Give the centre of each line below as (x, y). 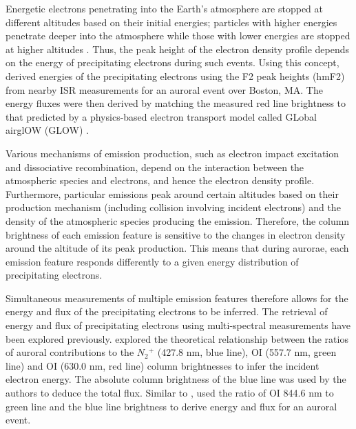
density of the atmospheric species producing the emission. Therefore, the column (178, 220)
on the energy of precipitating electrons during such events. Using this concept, (172, 62)
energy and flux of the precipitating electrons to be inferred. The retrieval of (167, 311)
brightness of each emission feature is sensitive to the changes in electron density (176, 234)
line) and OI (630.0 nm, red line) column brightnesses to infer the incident (163, 365)
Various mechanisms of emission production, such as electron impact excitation (172, 153)
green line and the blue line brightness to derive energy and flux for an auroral (171, 406)
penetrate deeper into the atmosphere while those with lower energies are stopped (178, 36)
